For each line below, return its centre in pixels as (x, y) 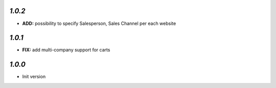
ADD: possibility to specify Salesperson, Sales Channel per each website (99, 23)
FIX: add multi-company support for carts (66, 50)
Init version (34, 77)
